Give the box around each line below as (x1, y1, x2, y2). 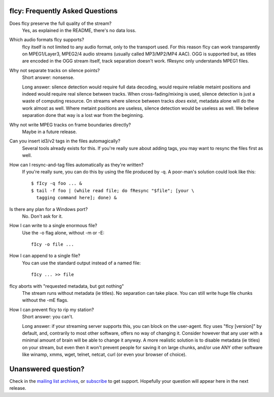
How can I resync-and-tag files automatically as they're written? (9, 162, 144, 168)
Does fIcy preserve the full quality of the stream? (9, 20, 112, 26)
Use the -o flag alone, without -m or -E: (22, 229, 105, 236)
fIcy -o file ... (31, 241, 74, 248)
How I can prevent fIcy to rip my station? (9, 307, 94, 313)
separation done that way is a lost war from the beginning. (22, 112, 144, 118)
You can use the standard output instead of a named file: (22, 260, 141, 266)
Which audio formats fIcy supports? (9, 37, 84, 43)
